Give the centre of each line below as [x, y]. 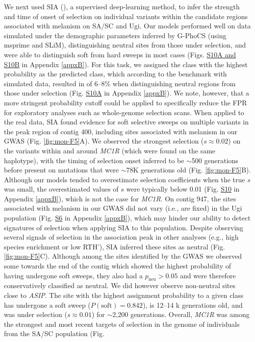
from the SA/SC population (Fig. [54, 333]
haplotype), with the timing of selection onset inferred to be [94, 160]
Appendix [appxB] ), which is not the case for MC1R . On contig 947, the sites [120, 198]
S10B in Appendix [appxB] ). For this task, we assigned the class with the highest [126, 64]
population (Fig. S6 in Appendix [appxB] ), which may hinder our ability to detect [127, 218]
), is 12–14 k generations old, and [193, 305]
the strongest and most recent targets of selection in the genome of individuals [122, 324]
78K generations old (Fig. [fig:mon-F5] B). [189, 170]
